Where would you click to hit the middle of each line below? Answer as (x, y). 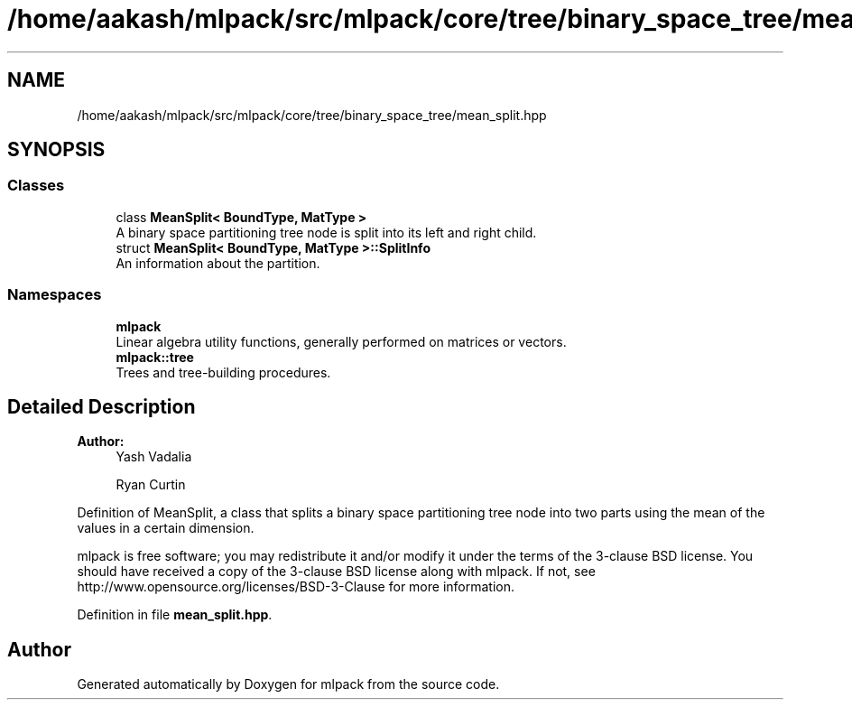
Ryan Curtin (151, 485)
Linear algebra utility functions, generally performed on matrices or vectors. (341, 341)
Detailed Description (102, 406)
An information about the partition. (218, 263)
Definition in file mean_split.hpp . (175, 615)
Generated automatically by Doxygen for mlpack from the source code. (288, 684)
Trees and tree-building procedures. (223, 372)
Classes (36, 186)
